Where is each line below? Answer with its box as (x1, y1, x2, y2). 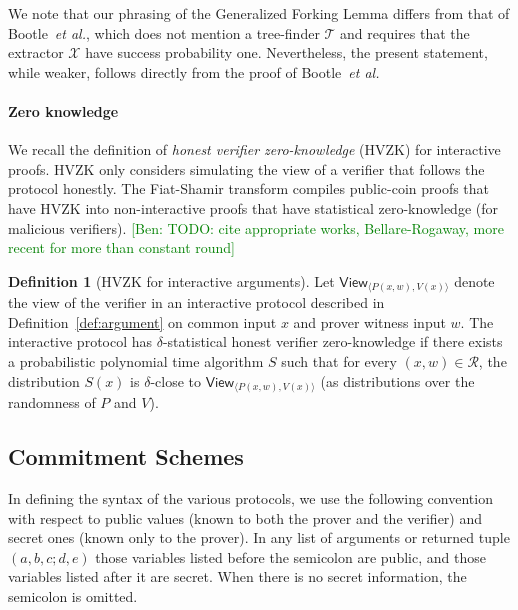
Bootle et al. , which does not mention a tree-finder (8, 22, 320, 43)
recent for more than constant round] (8, 237, 235, 258)
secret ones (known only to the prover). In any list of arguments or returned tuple (8, 527, 510, 548)
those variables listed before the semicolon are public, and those (95, 546, 486, 567)
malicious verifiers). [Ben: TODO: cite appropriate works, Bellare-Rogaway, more (8, 217, 504, 238)
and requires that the (340, 22, 470, 43)
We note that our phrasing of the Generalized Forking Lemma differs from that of (8, 3, 510, 23)
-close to (150, 370, 202, 391)
